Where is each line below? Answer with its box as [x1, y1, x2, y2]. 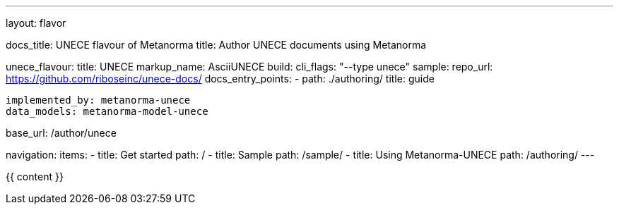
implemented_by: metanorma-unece [6, 94, 191, 106]
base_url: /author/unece [6, 127, 117, 139]
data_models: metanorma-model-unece [6, 106, 208, 117]
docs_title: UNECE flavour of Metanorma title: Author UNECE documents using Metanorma [6, 39, 427, 51]
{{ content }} [6, 171, 64, 183]
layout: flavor [6, 17, 66, 29]
